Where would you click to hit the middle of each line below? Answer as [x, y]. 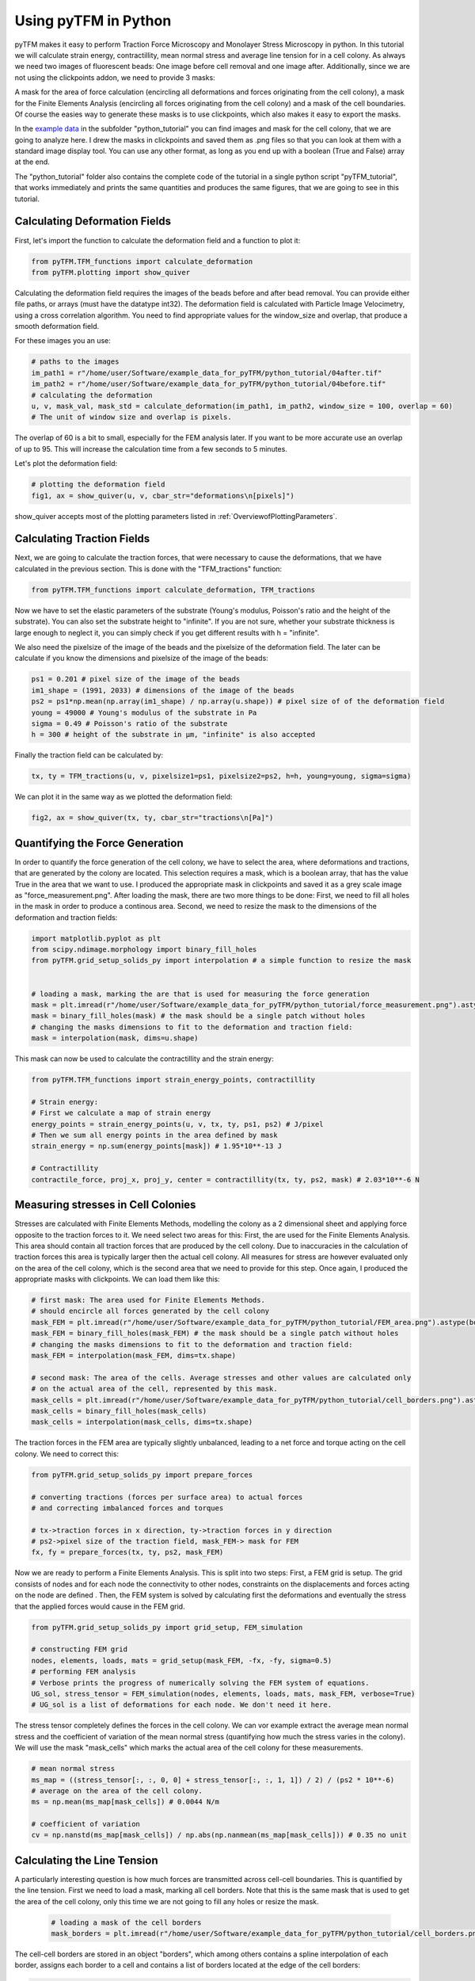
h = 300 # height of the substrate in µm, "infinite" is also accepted [173, 735]
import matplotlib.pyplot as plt [96, 938]
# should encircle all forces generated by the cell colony [150, 1311]
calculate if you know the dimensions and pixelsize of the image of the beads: [141, 658]
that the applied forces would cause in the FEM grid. [100, 1606]
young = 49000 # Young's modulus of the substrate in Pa [144, 712]
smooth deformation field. [57, 326]
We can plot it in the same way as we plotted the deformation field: [123, 797]
